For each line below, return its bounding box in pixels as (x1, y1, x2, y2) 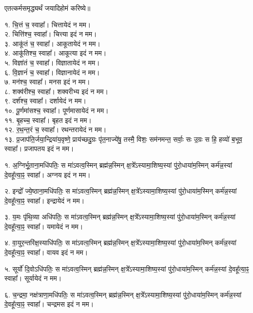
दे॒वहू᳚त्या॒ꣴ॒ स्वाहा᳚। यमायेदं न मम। (4, 221, 83, 231)
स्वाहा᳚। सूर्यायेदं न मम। (4, 273, 62, 283)
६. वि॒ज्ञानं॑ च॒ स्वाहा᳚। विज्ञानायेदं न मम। (4, 67, 100, 77)
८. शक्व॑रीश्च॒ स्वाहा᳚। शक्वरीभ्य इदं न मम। (4, 86, 108, 96)
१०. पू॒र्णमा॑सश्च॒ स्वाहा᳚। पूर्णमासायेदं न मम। (4, 105, 109, 115)
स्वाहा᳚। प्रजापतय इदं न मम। (4, 143, 74, 154)
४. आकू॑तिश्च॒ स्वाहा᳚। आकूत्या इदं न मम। (4, 48, 107, 58)
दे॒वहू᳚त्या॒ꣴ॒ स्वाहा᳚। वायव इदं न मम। (4, 247, 88, 257)
